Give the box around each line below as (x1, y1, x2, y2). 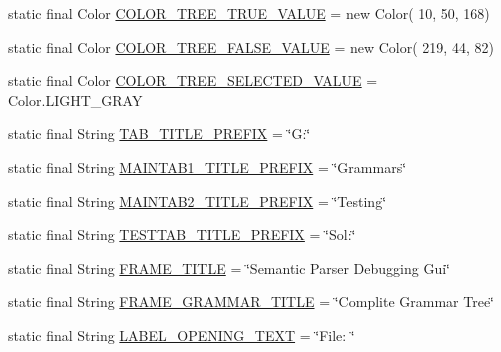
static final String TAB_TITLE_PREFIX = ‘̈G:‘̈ (8, 123, 311, 144)
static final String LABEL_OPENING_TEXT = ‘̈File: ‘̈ (8, 324, 355, 345)
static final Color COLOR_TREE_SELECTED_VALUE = (8, 70, 378, 91)
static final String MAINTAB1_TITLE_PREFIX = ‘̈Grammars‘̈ (8, 156, 407, 177)
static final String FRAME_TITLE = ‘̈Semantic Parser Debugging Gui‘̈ (8, 257, 450, 278)
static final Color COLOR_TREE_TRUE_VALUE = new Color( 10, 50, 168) (8, 3, 490, 23)
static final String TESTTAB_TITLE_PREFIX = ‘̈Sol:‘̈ (8, 224, 356, 245)
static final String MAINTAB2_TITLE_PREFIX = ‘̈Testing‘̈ (8, 190, 387, 211)
